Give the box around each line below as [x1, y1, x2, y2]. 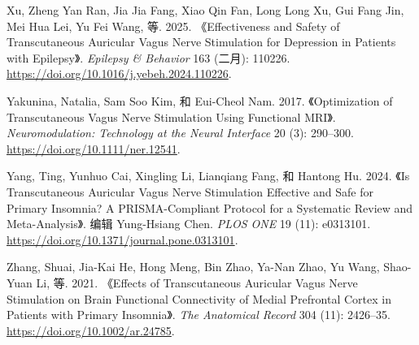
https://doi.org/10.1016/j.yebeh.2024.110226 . [7, 65, 232, 82]
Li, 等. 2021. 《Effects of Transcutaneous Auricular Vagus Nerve [36, 274, 358, 291]
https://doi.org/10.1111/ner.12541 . [7, 140, 181, 157]
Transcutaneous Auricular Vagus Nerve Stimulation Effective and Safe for [7, 183, 373, 200]
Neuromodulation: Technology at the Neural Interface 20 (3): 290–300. [7, 124, 354, 141]
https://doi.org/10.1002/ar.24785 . [7, 321, 175, 339]
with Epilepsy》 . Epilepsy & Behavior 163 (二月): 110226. [7, 49, 290, 66]
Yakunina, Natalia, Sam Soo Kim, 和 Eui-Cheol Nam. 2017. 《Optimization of [7, 92, 393, 109]
